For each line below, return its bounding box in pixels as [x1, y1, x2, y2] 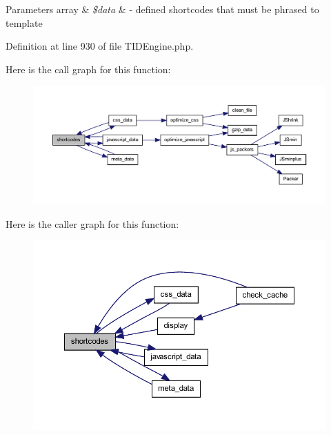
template [6, 15, 43, 30]
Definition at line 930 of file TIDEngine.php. [6, 39, 194, 53]
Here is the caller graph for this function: [6, 216, 179, 231]
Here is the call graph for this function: [6, 61, 171, 76]
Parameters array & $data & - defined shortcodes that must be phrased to [6, 2, 319, 16]
